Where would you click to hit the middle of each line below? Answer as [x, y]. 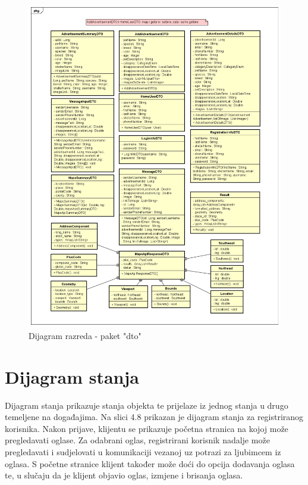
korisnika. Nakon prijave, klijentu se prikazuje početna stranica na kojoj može [147, 428]
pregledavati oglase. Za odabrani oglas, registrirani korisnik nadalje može [137, 440]
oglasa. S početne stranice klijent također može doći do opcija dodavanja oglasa [150, 463]
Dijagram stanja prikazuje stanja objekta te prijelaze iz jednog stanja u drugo [147, 405]
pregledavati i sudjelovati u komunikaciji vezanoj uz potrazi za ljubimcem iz [143, 452]
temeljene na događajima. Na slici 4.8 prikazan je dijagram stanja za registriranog [154, 417]
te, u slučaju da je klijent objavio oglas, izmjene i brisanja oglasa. [124, 475]
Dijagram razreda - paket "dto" [85, 335]
